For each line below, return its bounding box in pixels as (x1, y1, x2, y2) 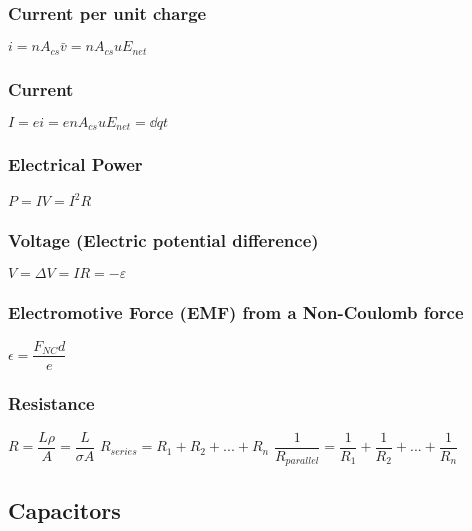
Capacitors (8, 494, 121, 525)
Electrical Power (8, 152, 143, 177)
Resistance (8, 391, 95, 416)
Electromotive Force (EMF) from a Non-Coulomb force (8, 300, 464, 325)
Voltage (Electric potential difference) (8, 227, 319, 252)
